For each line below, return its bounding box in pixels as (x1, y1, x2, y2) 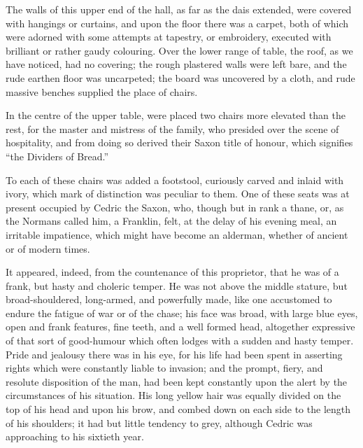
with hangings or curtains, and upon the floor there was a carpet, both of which (6, 15, 349, 30)
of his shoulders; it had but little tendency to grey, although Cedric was (6, 415, 313, 430)
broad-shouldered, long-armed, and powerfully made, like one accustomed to (6, 292, 332, 307)
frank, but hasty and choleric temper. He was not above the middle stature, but (6, 278, 348, 293)
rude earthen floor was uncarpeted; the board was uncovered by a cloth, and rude (6, 70, 355, 85)
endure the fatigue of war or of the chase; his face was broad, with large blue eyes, (6, 305, 358, 320)
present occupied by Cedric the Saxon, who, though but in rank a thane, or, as (6, 199, 344, 214)
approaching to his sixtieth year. (6, 429, 144, 444)
